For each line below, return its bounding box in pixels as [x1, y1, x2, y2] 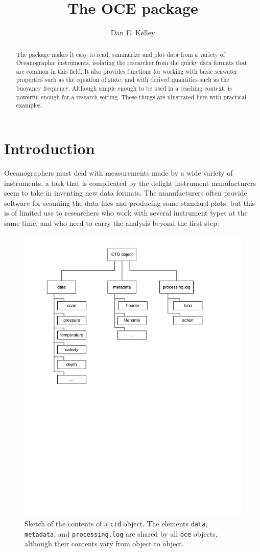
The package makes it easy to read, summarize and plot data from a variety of [16, 50, 225, 58]
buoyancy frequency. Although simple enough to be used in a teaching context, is [16, 84, 232, 93]
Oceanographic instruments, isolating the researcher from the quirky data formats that [16, 58, 247, 67]
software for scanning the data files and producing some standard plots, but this [4, 197, 255, 208]
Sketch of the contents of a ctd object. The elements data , [25, 518, 208, 529]
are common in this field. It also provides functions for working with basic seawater [16, 67, 238, 75]
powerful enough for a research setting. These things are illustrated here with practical [16, 92, 247, 101]
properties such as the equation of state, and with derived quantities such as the [16, 75, 229, 84]
